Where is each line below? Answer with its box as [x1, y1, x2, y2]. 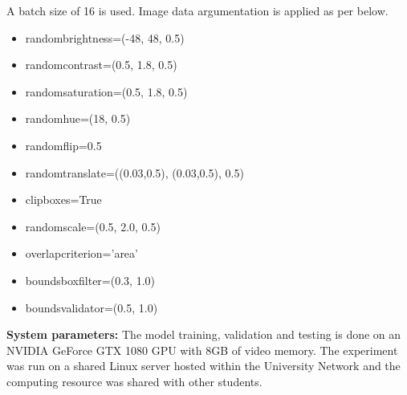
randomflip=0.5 [25, 136, 102, 153]
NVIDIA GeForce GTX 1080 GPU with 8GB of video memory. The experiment [6, 341, 398, 358]
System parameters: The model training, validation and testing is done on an [6, 326, 401, 343]
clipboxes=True [25, 191, 102, 208]
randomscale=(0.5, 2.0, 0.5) [25, 218, 161, 234]
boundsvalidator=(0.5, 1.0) [25, 299, 158, 316]
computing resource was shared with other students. [6, 373, 263, 389]
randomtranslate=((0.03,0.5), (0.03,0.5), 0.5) [25, 164, 244, 181]
